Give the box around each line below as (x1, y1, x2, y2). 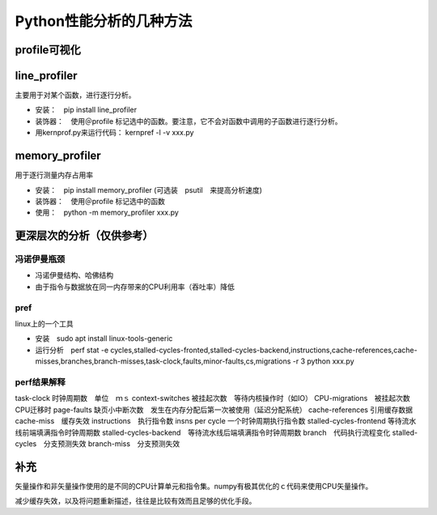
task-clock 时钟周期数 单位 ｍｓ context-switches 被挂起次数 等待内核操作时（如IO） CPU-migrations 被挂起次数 (15, 394, 410, 403)
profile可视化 (15, 43, 81, 57)
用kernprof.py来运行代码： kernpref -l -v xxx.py (35, 128, 194, 138)
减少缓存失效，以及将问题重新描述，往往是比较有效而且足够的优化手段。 (15, 496, 257, 506)
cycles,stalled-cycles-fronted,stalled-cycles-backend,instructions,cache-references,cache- (110, 345, 418, 355)
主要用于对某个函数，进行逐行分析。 (15, 90, 136, 100)
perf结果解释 (15, 377, 66, 388)
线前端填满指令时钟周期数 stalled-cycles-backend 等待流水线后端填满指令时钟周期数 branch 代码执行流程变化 (15, 428, 391, 437)
